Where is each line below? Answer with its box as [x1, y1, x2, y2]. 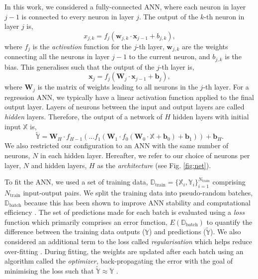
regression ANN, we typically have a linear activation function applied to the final [4, 92, 254, 102]
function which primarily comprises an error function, [4, 216, 168, 227]
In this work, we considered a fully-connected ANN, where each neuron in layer [4, 1, 246, 11]
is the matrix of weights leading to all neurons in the [37, 82, 198, 92]
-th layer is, [159, 61, 194, 72]
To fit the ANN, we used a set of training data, [4, 177, 148, 187]
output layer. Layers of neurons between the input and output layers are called [4, 101, 245, 112]
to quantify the [206, 216, 253, 227]
